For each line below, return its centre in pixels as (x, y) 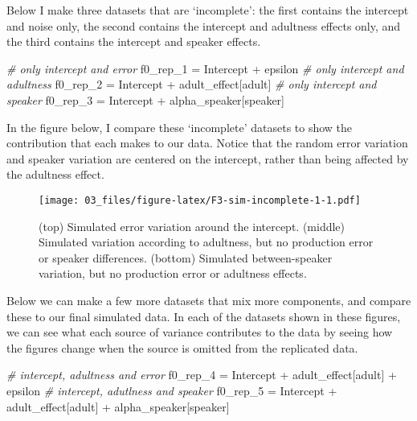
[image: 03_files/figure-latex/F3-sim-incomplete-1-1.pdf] (200, 200)
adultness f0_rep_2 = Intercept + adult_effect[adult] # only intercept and (192, 84)
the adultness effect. (55, 174)
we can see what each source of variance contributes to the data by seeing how (200, 332)
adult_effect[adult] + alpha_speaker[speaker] (118, 406)
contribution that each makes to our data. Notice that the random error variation (207, 143)
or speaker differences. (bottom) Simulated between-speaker (186, 257)
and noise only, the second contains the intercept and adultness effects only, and (204, 25)
